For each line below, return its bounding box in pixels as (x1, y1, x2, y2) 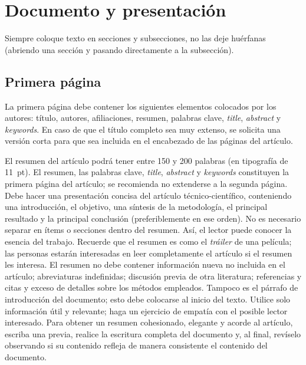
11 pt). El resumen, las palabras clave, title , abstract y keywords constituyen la (5, 166, 289, 178)
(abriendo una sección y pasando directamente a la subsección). (5, 43, 234, 55)
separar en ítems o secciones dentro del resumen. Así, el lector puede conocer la (5, 223, 292, 236)
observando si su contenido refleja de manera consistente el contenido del (5, 339, 268, 351)
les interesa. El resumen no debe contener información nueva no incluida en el (5, 258, 285, 271)
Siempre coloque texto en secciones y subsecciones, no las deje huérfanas (5, 32, 266, 44)
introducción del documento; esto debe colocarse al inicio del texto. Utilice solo (5, 293, 291, 305)
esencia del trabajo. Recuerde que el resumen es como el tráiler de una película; (5, 235, 292, 248)
